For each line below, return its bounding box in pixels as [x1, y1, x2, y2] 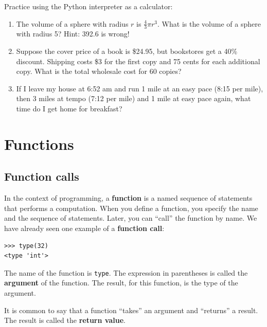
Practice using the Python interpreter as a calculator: [4, 1, 173, 11]
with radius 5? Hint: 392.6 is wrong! [16, 28, 130, 39]
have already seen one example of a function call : [4, 222, 165, 233]
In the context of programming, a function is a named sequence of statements [4, 193, 253, 203]
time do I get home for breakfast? [16, 103, 122, 113]
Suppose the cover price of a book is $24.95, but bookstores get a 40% [16, 46, 238, 56]
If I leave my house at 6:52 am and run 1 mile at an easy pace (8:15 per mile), [16, 83, 263, 93]
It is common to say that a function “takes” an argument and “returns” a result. [4, 304, 258, 315]
